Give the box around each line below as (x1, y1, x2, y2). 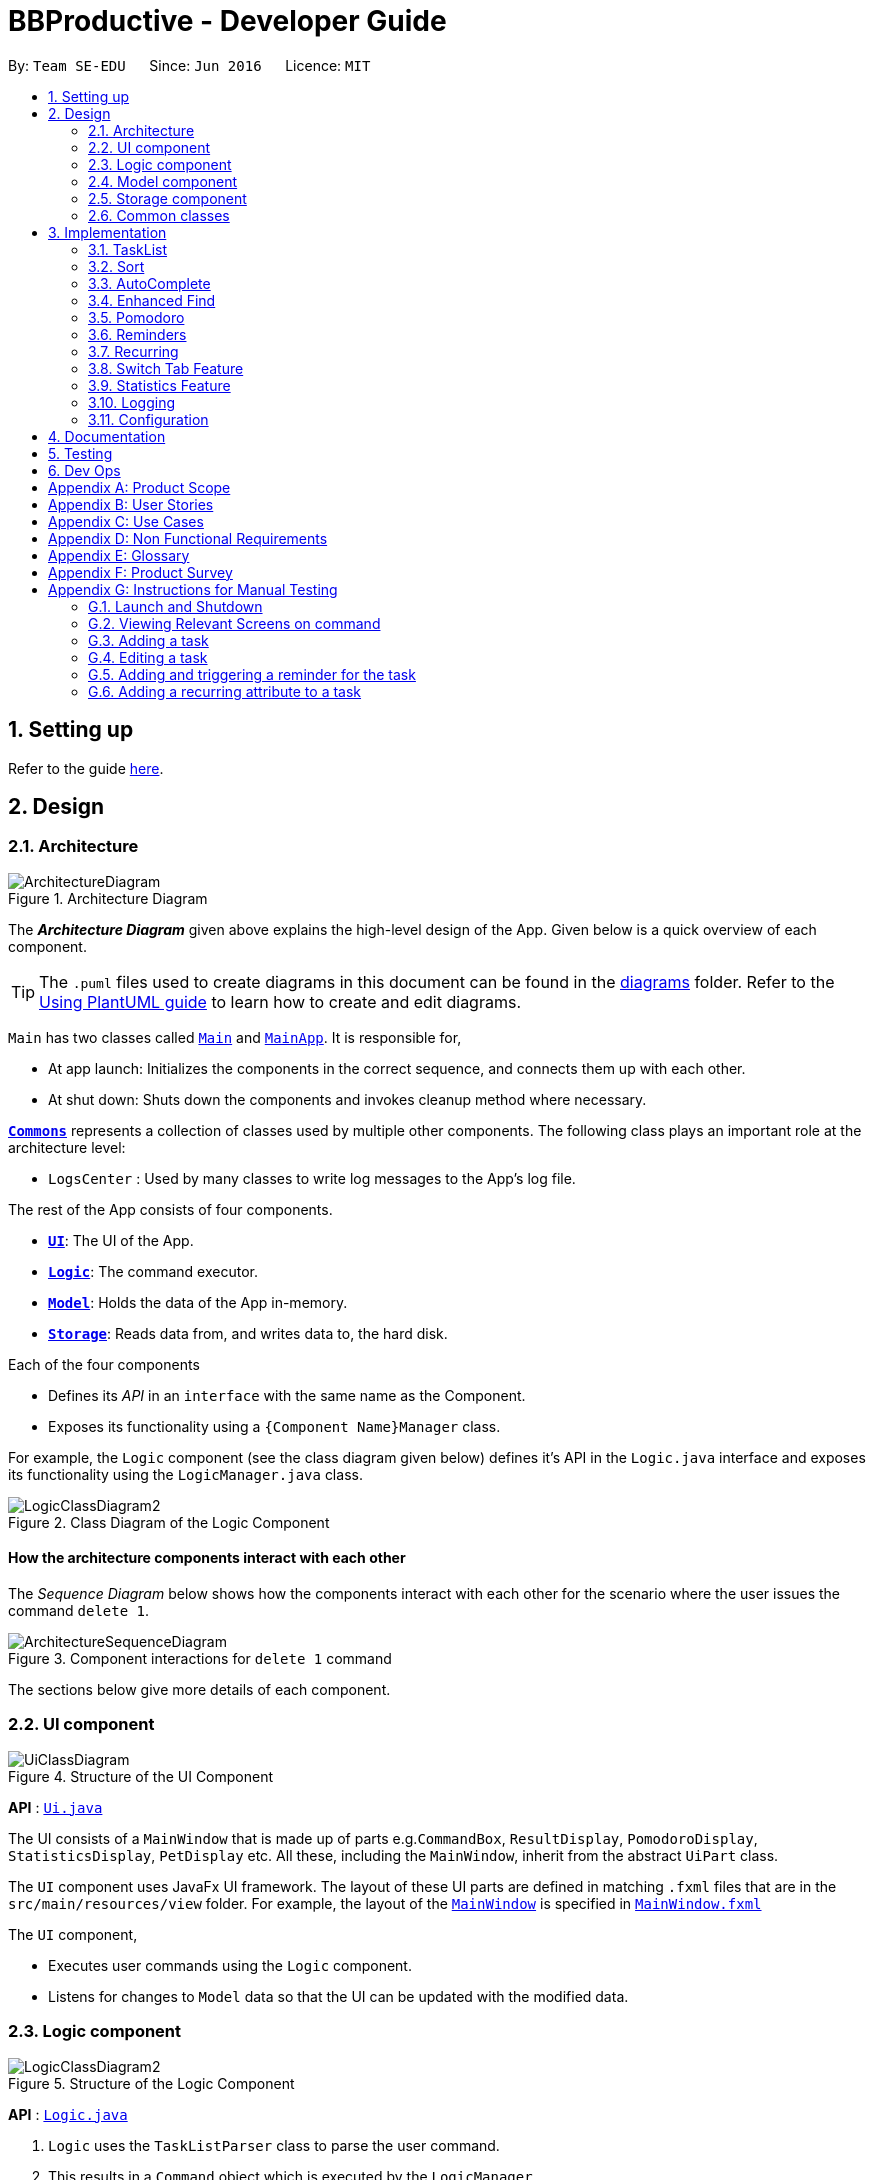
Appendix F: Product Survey (48, 563, 233, 581)
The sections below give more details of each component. (8, 1681, 391, 1699)
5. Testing (48, 444, 113, 462)
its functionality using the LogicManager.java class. (8, 1465, 363, 1483)
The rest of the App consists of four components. (8, 1200, 333, 1218)
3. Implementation (48, 223, 167, 241)
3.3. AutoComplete (88, 274, 211, 292)
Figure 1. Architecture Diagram (8, 889, 208, 907)
